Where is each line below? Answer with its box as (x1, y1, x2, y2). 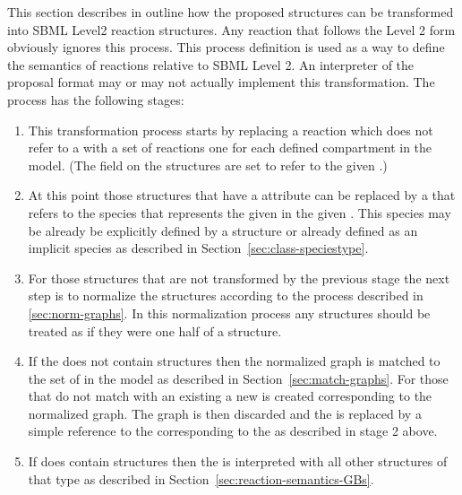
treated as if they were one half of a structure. (28, 321, 282, 340)
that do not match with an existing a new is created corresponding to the (28, 386, 432, 405)
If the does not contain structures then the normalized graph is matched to (28, 352, 441, 370)
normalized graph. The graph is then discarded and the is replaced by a (28, 404, 422, 422)
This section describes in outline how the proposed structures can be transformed (7, 3, 454, 21)
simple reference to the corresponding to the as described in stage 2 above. (28, 421, 438, 440)
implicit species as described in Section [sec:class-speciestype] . (28, 239, 369, 257)
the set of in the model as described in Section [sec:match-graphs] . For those (28, 369, 449, 387)
